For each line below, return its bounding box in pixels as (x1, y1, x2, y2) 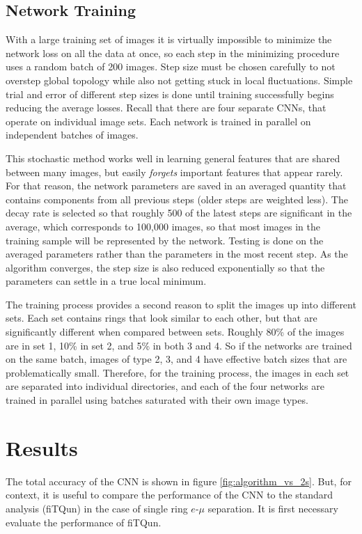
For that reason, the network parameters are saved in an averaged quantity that (6, 178, 347, 193)
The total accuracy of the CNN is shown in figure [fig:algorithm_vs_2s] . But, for (6, 473, 352, 488)
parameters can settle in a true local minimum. (6, 274, 207, 288)
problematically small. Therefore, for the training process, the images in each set (6, 365, 349, 379)
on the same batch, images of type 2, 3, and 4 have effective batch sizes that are (6, 352, 347, 366)
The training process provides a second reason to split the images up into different (6, 297, 356, 311)
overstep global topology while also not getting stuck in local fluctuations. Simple (6, 72, 353, 87)
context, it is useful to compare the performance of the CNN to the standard (6, 487, 333, 502)
